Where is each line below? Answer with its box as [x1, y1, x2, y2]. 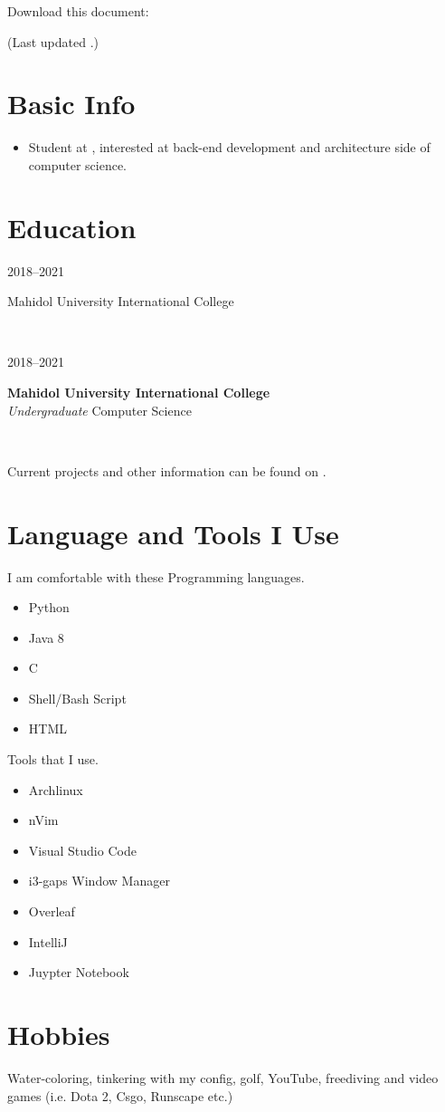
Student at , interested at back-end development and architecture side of [28, 138, 431, 157]
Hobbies [7, 1016, 110, 1052]
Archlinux [28, 780, 83, 799]
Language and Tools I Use [7, 514, 339, 551]
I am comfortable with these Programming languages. [7, 567, 305, 586]
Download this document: [7, 2, 149, 20]
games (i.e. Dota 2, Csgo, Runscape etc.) [7, 1086, 233, 1105]
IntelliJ [28, 932, 68, 951]
